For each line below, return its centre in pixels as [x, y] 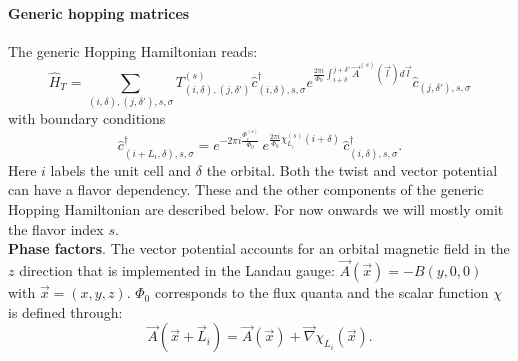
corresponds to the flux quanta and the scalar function [321, 292]
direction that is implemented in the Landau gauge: [177, 270]
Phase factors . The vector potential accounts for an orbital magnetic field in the [259, 248]
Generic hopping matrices [99, 12]
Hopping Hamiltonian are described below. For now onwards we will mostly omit [256, 209]
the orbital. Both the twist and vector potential [352, 169]
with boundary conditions [87, 118]
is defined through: [65, 311]
